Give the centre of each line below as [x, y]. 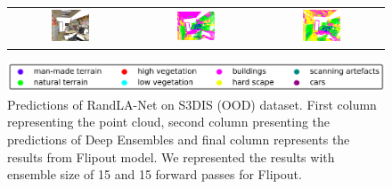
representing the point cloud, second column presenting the [169, 122]
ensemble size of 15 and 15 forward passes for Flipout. [155, 174]
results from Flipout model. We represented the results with [171, 156]
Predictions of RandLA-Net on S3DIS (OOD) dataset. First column [192, 104]
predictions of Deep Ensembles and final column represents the [179, 139]
